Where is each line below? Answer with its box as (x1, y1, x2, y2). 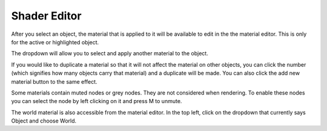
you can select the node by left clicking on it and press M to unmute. (11, 98, 182, 105)
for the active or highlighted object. (11, 38, 99, 45)
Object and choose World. (11, 117, 77, 124)
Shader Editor (11, 9, 82, 22)
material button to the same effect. (11, 78, 97, 85)
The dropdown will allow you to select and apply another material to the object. (11, 50, 208, 57)
